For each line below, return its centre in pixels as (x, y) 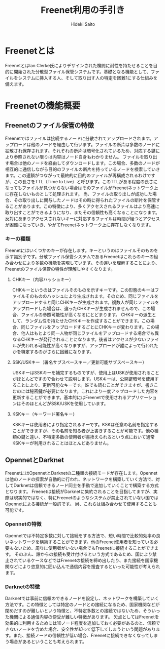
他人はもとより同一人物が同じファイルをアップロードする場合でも (88, 333)
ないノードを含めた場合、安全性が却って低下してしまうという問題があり (82, 629)
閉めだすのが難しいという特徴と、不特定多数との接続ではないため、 (74, 611)
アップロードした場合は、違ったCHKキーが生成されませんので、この (82, 308)
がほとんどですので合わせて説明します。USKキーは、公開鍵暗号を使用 (83, 379)
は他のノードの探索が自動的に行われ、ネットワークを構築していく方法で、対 (82, 479)
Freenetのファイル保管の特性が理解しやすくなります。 (60, 269)
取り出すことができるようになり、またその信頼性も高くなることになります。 (82, 212)
